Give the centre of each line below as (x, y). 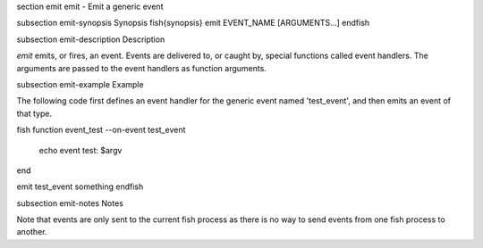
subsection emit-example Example (80, 84)
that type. (34, 113)
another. (32, 232)
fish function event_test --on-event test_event (101, 130)
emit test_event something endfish (80, 186)
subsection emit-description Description (91, 39)
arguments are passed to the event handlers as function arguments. (142, 68)
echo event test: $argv (80, 150)
